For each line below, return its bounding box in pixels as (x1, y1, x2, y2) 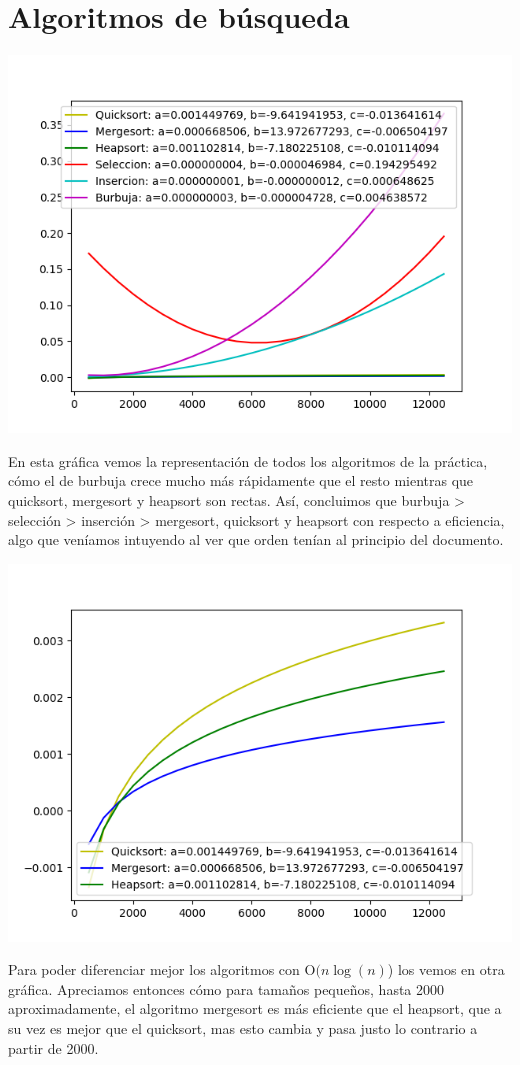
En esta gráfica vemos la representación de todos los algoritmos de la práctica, (8, 450, 488, 471)
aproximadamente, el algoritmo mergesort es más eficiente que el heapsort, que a (8, 998, 502, 1019)
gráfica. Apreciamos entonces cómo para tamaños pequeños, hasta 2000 (8, 978, 445, 999)
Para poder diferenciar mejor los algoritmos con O (8, 959, 316, 980)
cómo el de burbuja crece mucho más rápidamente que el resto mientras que (8, 470, 474, 491)
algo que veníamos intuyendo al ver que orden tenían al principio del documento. (8, 529, 504, 550)
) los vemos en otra (387, 959, 505, 980)
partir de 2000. (8, 1037, 99, 1058)
